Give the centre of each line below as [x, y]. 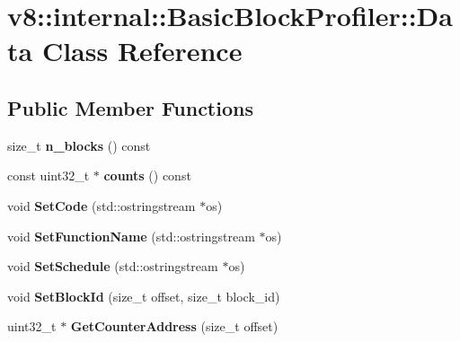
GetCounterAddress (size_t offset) [174, 326]
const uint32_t [49, 175]
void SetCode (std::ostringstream [102, 205]
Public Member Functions [130, 107]
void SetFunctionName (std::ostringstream [131, 236]
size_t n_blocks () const [79, 145]
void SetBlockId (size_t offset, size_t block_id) [144, 296]
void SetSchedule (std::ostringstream [113, 266]
